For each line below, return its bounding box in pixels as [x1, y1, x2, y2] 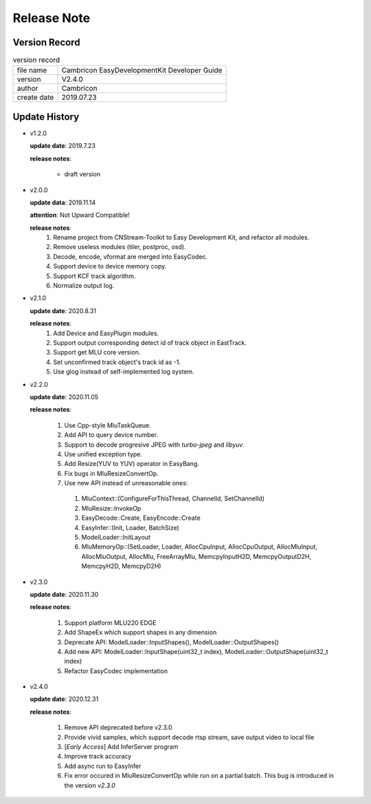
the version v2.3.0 [64, 781, 116, 790]
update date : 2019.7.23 [30, 142, 96, 150]
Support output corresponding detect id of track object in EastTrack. [53, 338, 247, 347]
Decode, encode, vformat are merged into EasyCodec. [53, 252, 208, 261]
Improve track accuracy [64, 752, 132, 761]
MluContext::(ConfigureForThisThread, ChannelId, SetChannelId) [81, 494, 265, 502]
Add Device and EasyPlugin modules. [53, 329, 159, 337]
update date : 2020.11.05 [30, 392, 99, 401]
